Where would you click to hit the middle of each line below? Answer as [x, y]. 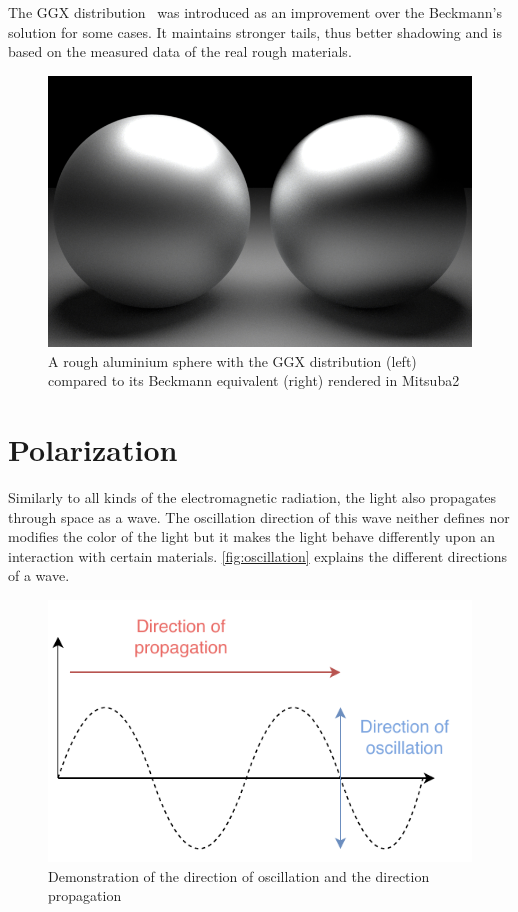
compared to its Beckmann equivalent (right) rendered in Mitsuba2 [254, 380]
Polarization [93, 449]
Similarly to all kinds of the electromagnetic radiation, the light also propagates [252, 497]
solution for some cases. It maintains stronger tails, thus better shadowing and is [255, 31]
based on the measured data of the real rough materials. [180, 51]
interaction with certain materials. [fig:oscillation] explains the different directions [258, 555]
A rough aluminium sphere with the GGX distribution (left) [232, 360]
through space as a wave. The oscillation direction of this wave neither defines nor [259, 516]
